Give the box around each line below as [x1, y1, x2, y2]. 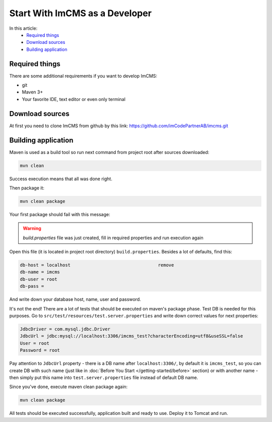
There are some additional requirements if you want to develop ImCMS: [9, 73, 158, 79]
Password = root [20, 347, 60, 353]
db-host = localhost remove [20, 262, 174, 268]
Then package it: [9, 185, 45, 191]
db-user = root [20, 276, 57, 282]
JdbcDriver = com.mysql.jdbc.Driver [20, 326, 111, 332]
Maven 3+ [22, 89, 43, 95]
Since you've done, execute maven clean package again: [9, 384, 128, 390]
